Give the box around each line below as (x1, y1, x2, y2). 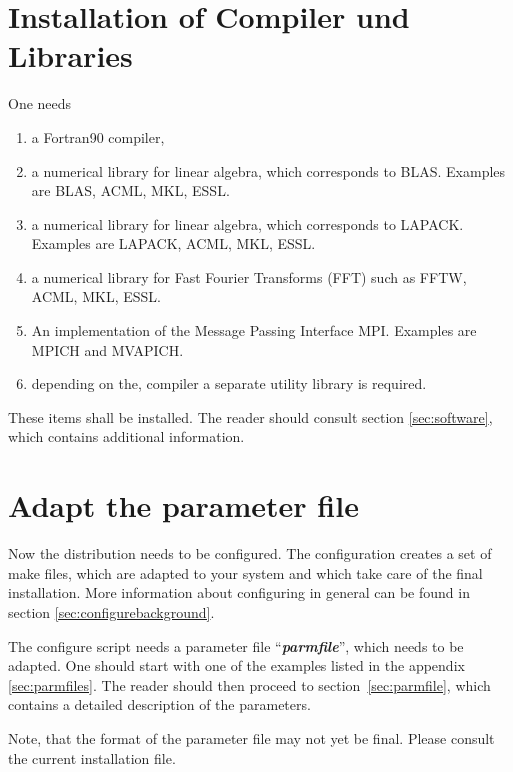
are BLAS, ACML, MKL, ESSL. (31, 180, 230, 201)
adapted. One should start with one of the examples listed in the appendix (8, 655, 465, 676)
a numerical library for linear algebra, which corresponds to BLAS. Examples (31, 160, 506, 181)
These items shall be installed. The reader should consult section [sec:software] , (8, 406, 493, 427)
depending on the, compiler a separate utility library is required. (31, 373, 427, 394)
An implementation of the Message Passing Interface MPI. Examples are (31, 320, 477, 341)
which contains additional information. (8, 426, 245, 447)
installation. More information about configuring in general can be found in (8, 582, 470, 603)
